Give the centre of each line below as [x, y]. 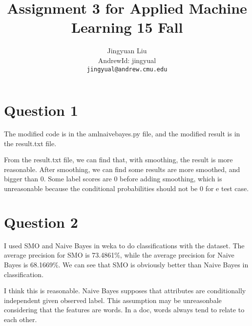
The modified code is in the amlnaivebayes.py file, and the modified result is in [122, 134]
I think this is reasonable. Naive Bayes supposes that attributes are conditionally [125, 291]
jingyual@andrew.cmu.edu [127, 69]
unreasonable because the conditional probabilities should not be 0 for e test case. [126, 188]
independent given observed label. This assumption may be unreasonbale [113, 300]
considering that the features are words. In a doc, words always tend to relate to [124, 310]
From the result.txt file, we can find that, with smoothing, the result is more [118, 160]
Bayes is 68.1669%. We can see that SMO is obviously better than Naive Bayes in [126, 264]
